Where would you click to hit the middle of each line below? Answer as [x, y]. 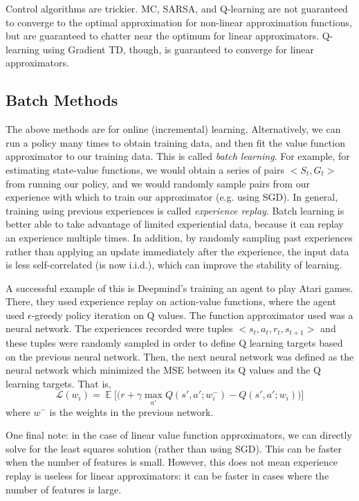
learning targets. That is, [58, 383]
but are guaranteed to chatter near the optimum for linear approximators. [163, 36]
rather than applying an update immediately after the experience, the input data [177, 251]
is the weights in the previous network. [131, 411]
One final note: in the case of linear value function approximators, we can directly [179, 435]
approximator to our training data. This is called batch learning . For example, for [178, 156]
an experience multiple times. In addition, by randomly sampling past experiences [179, 237]
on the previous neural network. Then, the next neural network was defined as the [180, 356]
